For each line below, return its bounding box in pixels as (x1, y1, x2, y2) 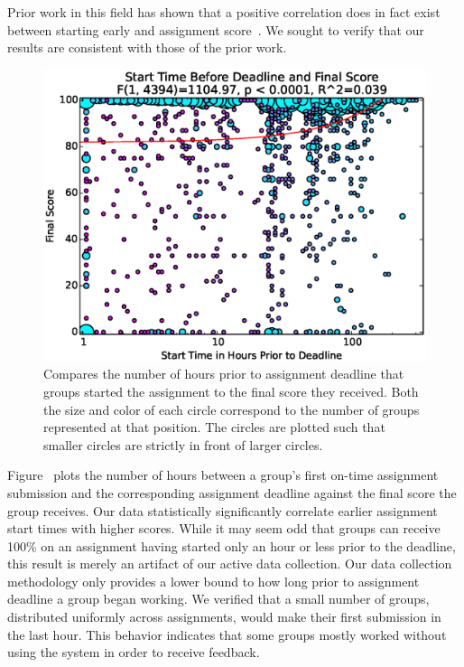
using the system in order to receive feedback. (7, 643, 260, 662)
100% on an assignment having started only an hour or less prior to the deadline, (7, 536, 456, 555)
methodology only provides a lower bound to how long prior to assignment (7, 571, 420, 590)
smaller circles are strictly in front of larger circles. (43, 435, 323, 454)
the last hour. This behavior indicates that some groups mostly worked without (7, 625, 447, 644)
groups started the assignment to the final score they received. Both (43, 381, 419, 400)
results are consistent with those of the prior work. (7, 38, 287, 57)
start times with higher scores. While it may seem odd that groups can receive (7, 519, 441, 538)
